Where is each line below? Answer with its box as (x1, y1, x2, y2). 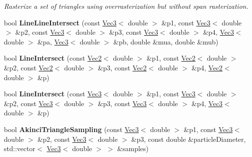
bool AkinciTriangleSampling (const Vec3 (4, 124, 139, 134)
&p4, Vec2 (191, 62, 223, 72)
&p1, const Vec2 (146, 53, 196, 63)
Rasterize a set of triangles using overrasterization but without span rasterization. (4, 1, 249, 11)
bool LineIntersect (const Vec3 (4, 89, 102, 99)
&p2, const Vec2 (4, 62, 53, 72)
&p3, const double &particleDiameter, (131, 134, 246, 144)
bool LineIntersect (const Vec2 (4, 53, 102, 63)
